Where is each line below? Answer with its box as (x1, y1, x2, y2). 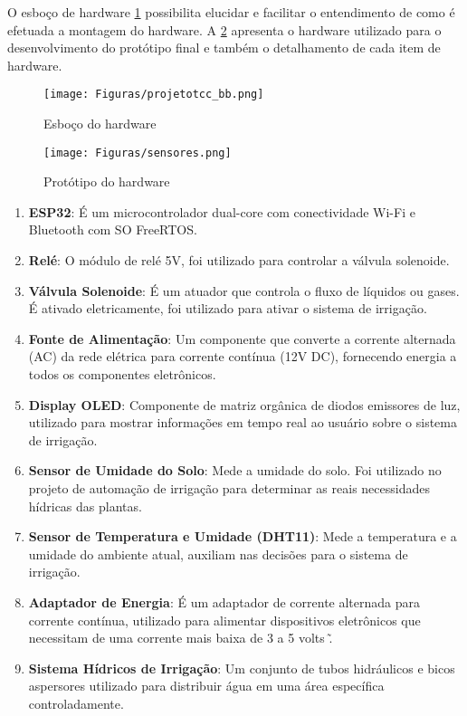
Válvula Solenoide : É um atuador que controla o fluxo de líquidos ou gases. (28, 281, 460, 300)
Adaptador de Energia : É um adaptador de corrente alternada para (28, 592, 421, 611)
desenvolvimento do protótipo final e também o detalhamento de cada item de (7, 38, 441, 57)
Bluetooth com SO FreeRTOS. (28, 220, 197, 239)
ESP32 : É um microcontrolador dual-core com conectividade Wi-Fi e (28, 202, 415, 221)
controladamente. (28, 693, 124, 712)
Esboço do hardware (43, 114, 157, 133)
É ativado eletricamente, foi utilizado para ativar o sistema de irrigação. (28, 299, 427, 318)
